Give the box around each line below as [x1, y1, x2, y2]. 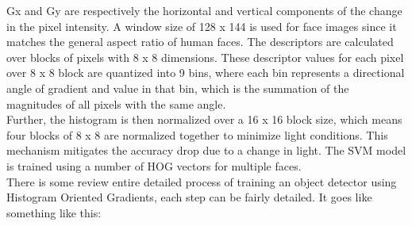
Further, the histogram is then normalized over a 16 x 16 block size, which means [6, 111, 402, 128]
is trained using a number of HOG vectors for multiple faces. [6, 157, 302, 174]
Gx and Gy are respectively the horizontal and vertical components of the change [6, 2, 402, 18]
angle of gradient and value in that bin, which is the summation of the [6, 79, 349, 96]
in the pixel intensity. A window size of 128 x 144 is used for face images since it [6, 17, 397, 34]
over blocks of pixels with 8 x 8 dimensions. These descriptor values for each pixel [6, 48, 404, 65]
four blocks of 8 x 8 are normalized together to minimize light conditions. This [6, 126, 388, 143]
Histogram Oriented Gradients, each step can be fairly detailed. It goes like [6, 189, 372, 205]
